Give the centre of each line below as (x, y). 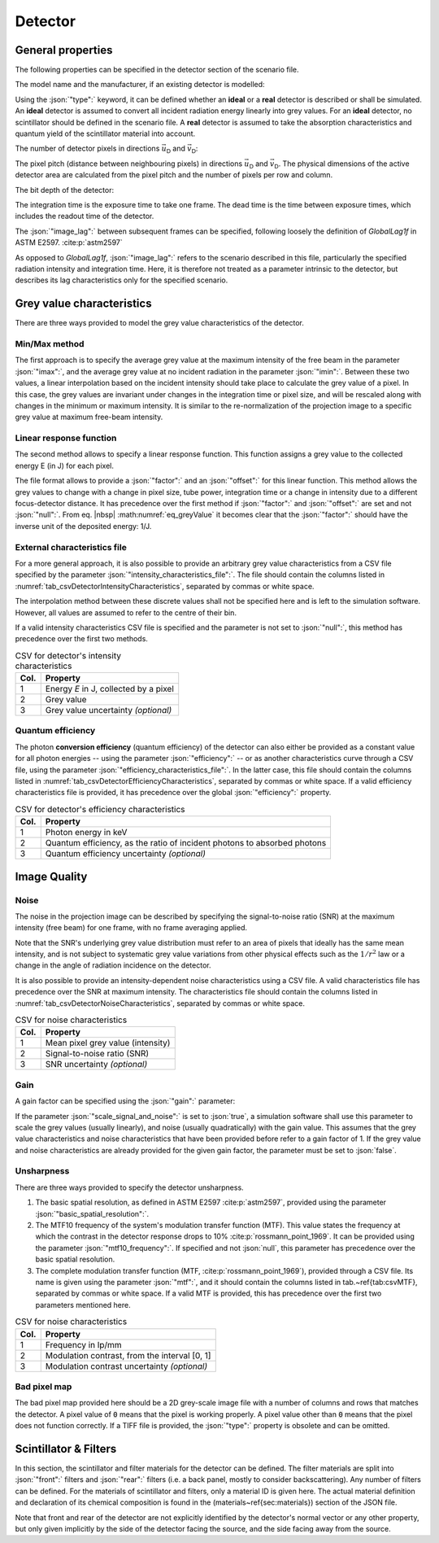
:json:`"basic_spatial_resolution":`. (92, 1213)
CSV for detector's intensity (68, 655)
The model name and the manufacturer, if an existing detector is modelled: (140, 85)
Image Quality (51, 876)
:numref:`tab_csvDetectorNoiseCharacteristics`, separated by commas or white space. (160, 1003)
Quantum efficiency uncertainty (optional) (126, 854)
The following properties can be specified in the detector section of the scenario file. (157, 70)
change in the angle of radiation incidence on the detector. (113, 965)
